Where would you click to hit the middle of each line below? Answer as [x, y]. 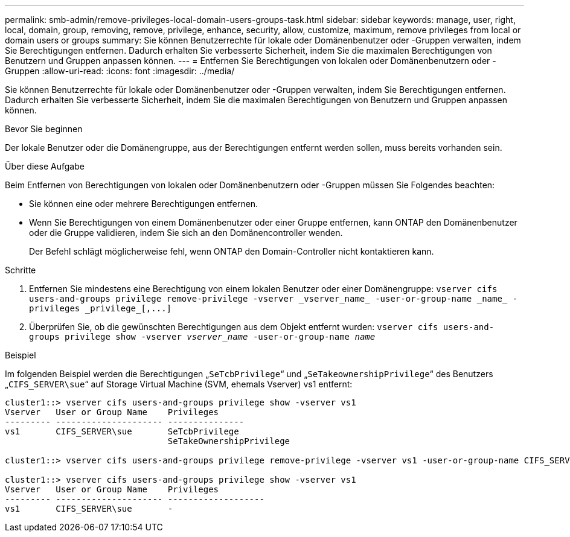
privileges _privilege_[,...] [101, 308]
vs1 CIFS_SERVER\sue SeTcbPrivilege [122, 431]
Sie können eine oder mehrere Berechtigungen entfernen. [144, 204]
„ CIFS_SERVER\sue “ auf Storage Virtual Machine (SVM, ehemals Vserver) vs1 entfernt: [179, 384]
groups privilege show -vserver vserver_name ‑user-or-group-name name [202, 337]
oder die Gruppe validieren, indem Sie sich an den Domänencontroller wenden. [186, 233]
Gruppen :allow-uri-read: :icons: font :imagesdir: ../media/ [120, 71]
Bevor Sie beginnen [44, 129]
